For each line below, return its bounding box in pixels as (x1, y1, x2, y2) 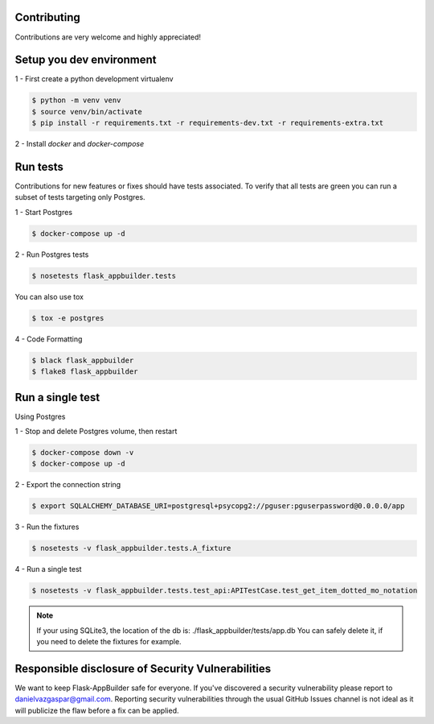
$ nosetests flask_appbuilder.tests (31, 271, 177, 280)
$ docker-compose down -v (31, 448, 134, 457)
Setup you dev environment (14, 53, 157, 67)
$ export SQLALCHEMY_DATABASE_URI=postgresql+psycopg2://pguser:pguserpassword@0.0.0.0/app (31, 502, 405, 511)
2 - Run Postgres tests (14, 250, 89, 259)
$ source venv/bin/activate (31, 107, 142, 116)
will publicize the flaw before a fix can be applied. (14, 705, 179, 715)
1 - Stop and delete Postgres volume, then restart (14, 427, 178, 436)
